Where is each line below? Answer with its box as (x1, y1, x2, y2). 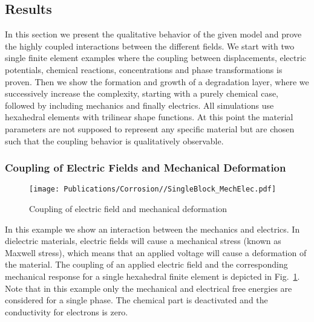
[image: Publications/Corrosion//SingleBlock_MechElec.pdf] (29, 185, 276, 194)
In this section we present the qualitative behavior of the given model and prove (5, 28, 302, 40)
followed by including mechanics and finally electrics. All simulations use (5, 98, 274, 111)
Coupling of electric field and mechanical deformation (29, 202, 227, 215)
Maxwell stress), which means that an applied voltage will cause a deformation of (5, 246, 307, 259)
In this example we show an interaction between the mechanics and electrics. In (5, 222, 300, 235)
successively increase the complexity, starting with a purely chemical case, (5, 87, 279, 100)
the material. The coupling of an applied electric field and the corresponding (5, 258, 288, 271)
